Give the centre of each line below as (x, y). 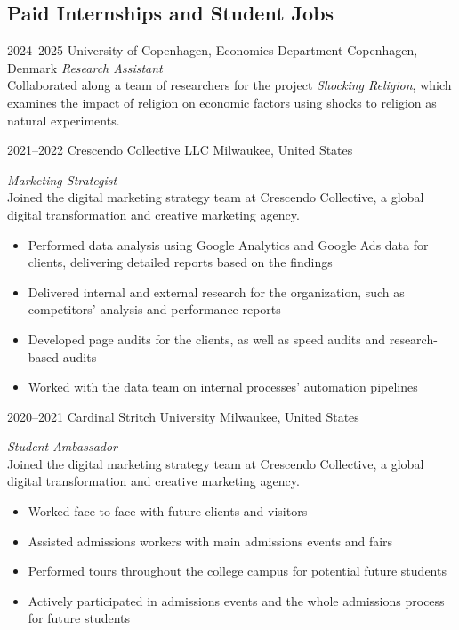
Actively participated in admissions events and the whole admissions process (236, 600)
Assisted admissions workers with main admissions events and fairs (210, 541)
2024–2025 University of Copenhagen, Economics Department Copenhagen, (213, 50)
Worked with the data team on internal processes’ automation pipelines (223, 387)
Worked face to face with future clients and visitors (168, 511)
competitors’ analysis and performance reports (154, 309)
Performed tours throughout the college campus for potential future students (237, 571)
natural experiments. (64, 120)
